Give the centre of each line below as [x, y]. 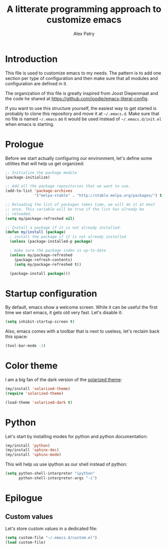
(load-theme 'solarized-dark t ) [39, 402]
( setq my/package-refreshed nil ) [40, 218]
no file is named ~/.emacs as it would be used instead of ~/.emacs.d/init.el [83, 119]
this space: [16, 337]
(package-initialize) [28, 177]
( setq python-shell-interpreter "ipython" [50, 474]
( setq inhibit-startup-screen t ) [40, 322]
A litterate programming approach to [84, 9]
